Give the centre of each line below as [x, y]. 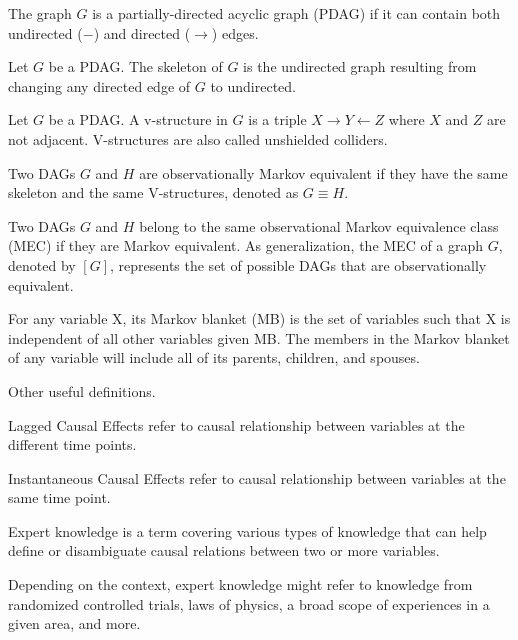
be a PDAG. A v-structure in [138, 119]
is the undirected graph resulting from [360, 66]
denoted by [42, 264]
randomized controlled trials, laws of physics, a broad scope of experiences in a [249, 603]
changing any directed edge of [99, 85]
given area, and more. [74, 623]
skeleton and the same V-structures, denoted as [153, 192]
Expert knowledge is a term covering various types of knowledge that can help [247, 530]
